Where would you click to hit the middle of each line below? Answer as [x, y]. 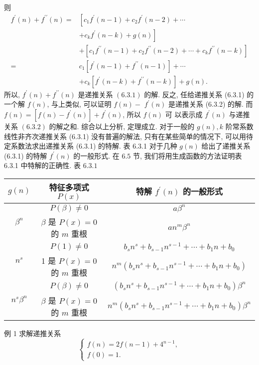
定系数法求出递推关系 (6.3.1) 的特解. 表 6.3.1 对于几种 [91, 146]
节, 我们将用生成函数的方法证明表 [188, 155]
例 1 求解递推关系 [33, 333]
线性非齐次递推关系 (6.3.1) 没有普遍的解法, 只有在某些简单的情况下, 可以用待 [129, 136]
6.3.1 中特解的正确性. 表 [42, 165]
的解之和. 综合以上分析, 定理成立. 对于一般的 [122, 126]
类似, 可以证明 [88, 104]
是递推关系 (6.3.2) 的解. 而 [210, 104]
